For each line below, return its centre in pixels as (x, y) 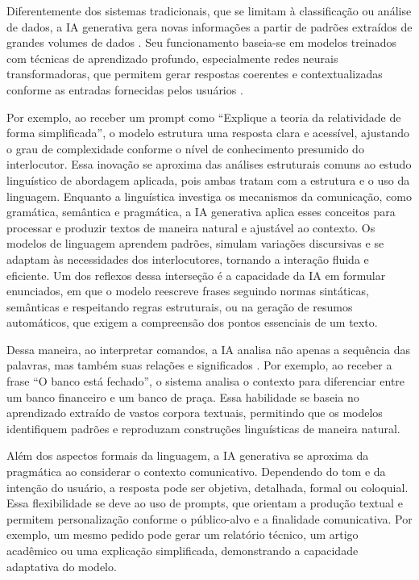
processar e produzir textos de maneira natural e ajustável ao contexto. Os (191, 227)
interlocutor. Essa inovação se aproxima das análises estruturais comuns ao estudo (209, 164)
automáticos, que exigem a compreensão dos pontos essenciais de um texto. (192, 322)
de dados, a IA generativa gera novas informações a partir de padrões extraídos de (209, 26)
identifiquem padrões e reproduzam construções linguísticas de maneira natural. (203, 428)
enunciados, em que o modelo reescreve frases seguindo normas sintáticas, (188, 291)
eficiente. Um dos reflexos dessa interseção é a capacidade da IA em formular (196, 275)
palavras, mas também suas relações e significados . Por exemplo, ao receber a (199, 365)
